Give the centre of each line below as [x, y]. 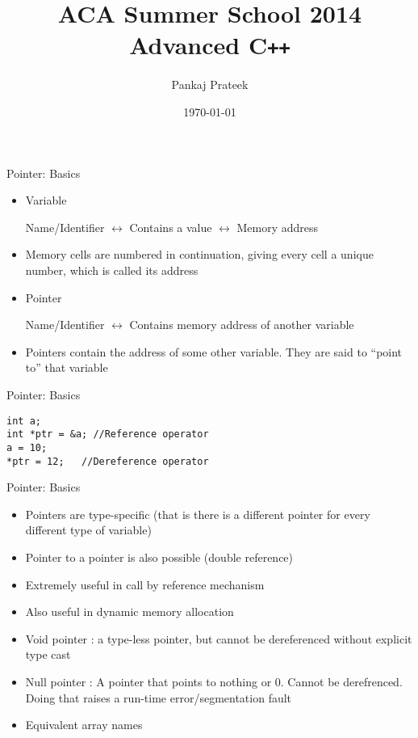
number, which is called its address [112, 270]
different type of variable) [88, 530]
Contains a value [171, 227]
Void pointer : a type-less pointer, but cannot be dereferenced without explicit [219, 638]
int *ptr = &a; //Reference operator [108, 434]
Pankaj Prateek [210, 84]
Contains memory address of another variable [242, 325]
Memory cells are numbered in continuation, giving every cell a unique [199, 254]
